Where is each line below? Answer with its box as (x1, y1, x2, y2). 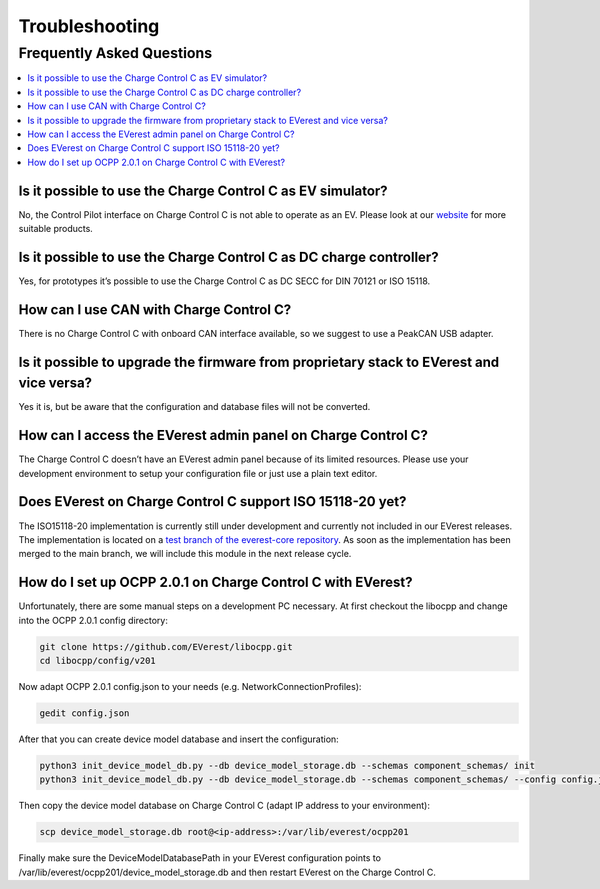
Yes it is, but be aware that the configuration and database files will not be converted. (18, 401, 371, 413)
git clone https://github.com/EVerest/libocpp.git (39, 641, 294, 652)
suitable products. (18, 223, 94, 235)
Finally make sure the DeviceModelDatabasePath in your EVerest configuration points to (18, 852, 382, 864)
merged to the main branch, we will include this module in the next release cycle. (18, 548, 352, 560)
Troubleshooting (18, 15, 160, 37)
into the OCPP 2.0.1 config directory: (18, 614, 169, 626)
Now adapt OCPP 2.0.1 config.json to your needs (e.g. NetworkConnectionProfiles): (18, 680, 362, 692)
